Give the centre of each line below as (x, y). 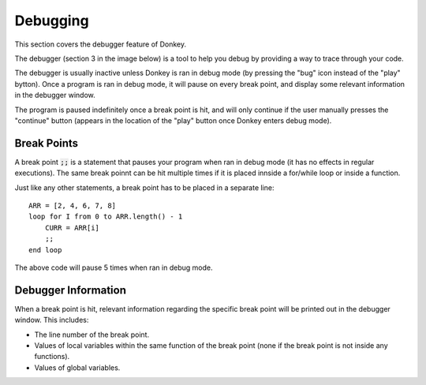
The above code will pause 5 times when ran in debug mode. (114, 267)
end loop (45, 250)
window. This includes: (52, 320)
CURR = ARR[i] (72, 228)
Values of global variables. (77, 368)
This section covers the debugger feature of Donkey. (101, 44)
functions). (52, 357)
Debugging (52, 21)
